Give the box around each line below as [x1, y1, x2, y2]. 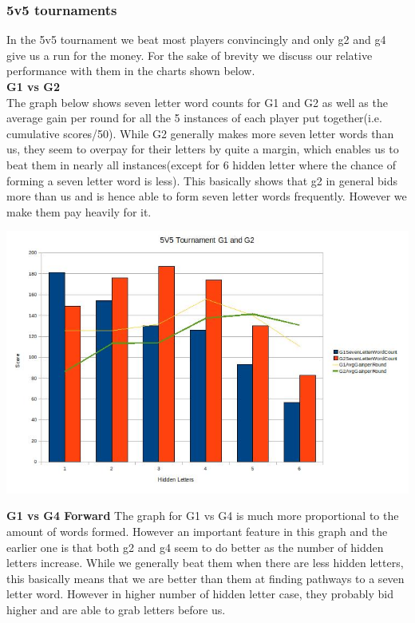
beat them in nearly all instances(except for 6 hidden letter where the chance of [6, 156, 396, 173]
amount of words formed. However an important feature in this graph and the [6, 523, 388, 540]
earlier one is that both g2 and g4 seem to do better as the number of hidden [6, 538, 384, 555]
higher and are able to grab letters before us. [6, 601, 226, 618]
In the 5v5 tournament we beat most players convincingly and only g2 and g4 [6, 31, 386, 48]
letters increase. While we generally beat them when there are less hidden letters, [6, 554, 404, 571]
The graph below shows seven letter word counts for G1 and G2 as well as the [6, 93, 388, 110]
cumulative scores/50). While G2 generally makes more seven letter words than [6, 125, 394, 141]
